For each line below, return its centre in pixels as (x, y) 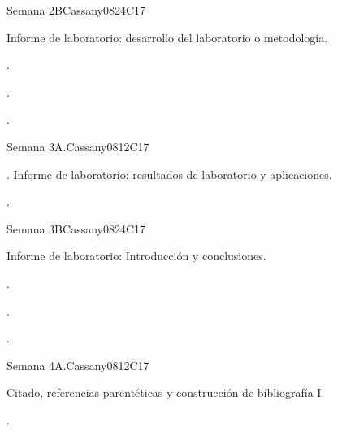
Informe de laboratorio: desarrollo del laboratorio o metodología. (167, 37)
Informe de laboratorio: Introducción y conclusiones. (136, 256)
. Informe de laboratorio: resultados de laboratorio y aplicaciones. (169, 174)
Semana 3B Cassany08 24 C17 (76, 228)
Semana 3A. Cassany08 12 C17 (78, 146)
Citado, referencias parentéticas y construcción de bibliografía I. (166, 392)
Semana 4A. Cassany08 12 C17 (78, 365)
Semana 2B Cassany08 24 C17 (76, 10)
